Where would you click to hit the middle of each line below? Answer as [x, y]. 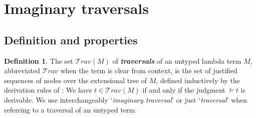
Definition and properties [71, 40]
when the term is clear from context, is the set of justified [149, 70]
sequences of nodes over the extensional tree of [76, 80]
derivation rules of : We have [48, 90]
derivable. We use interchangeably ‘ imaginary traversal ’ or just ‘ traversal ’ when [126, 99]
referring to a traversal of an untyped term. [71, 109]
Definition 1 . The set [39, 60]
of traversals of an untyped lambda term [177, 60]
